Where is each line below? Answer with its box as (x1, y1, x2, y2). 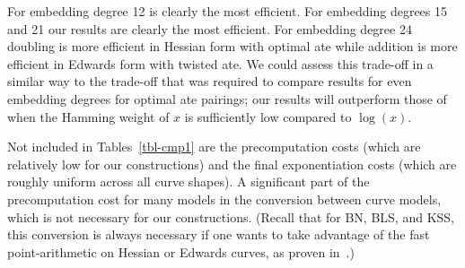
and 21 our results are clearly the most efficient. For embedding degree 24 (7, 19, 412, 38)
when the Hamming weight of (7, 107, 170, 125)
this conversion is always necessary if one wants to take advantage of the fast (7, 225, 430, 244)
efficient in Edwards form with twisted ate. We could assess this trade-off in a (7, 54, 434, 73)
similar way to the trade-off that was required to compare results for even (7, 72, 412, 91)
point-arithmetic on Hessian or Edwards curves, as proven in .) (7, 242, 355, 261)
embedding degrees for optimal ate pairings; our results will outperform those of (7, 89, 447, 108)
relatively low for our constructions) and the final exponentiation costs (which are (7, 154, 457, 173)
